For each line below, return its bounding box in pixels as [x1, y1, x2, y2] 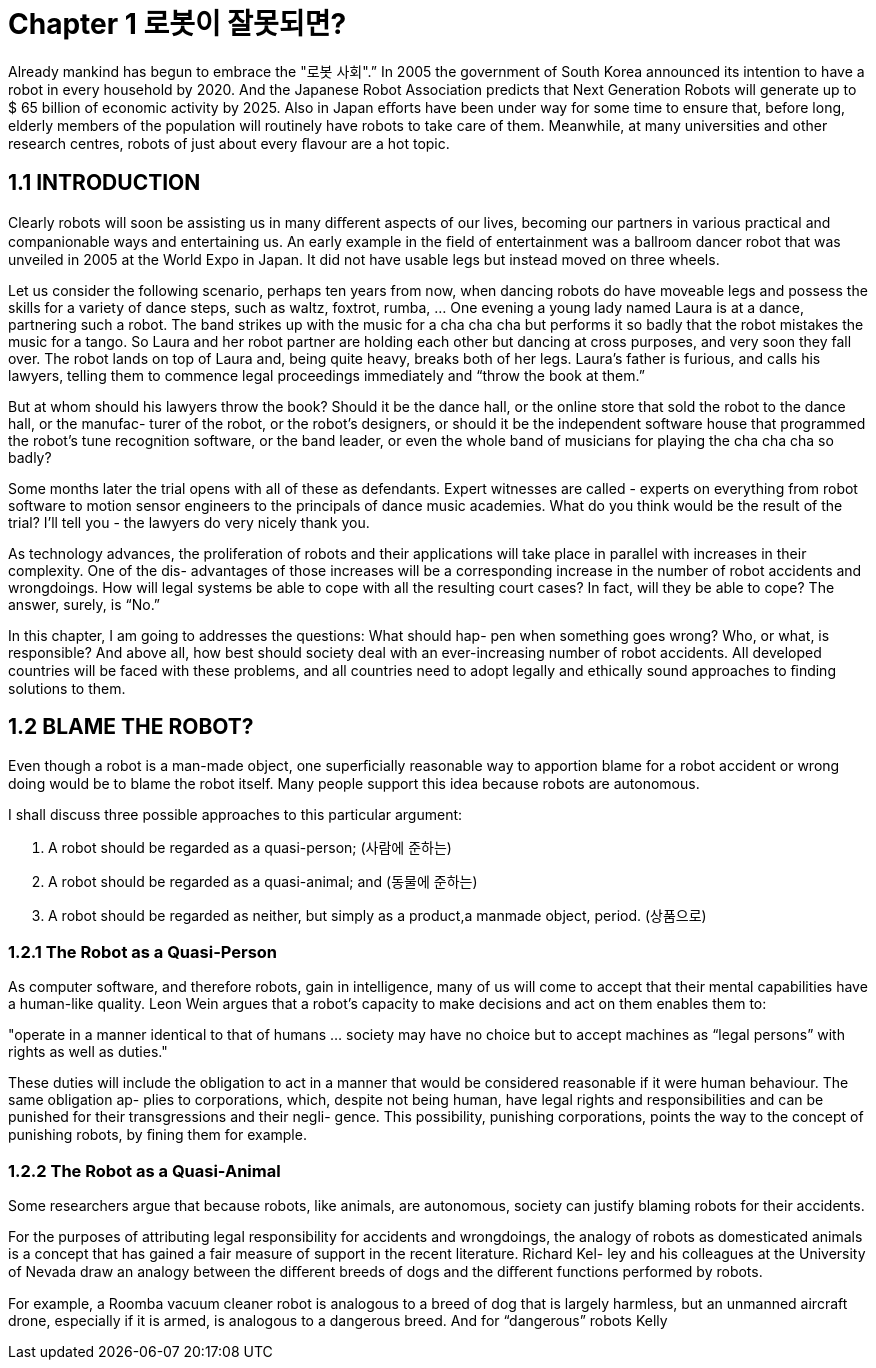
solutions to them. [8, 679, 126, 697]
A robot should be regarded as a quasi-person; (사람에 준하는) [48, 839, 452, 857]
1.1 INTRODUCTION [8, 170, 201, 196]
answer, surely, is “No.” [8, 595, 161, 613]
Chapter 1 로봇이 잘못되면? [8, 7, 347, 41]
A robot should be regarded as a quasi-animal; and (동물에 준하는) [48, 873, 478, 891]
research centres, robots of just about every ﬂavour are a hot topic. [8, 134, 450, 152]
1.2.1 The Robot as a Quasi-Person [8, 941, 278, 962]
